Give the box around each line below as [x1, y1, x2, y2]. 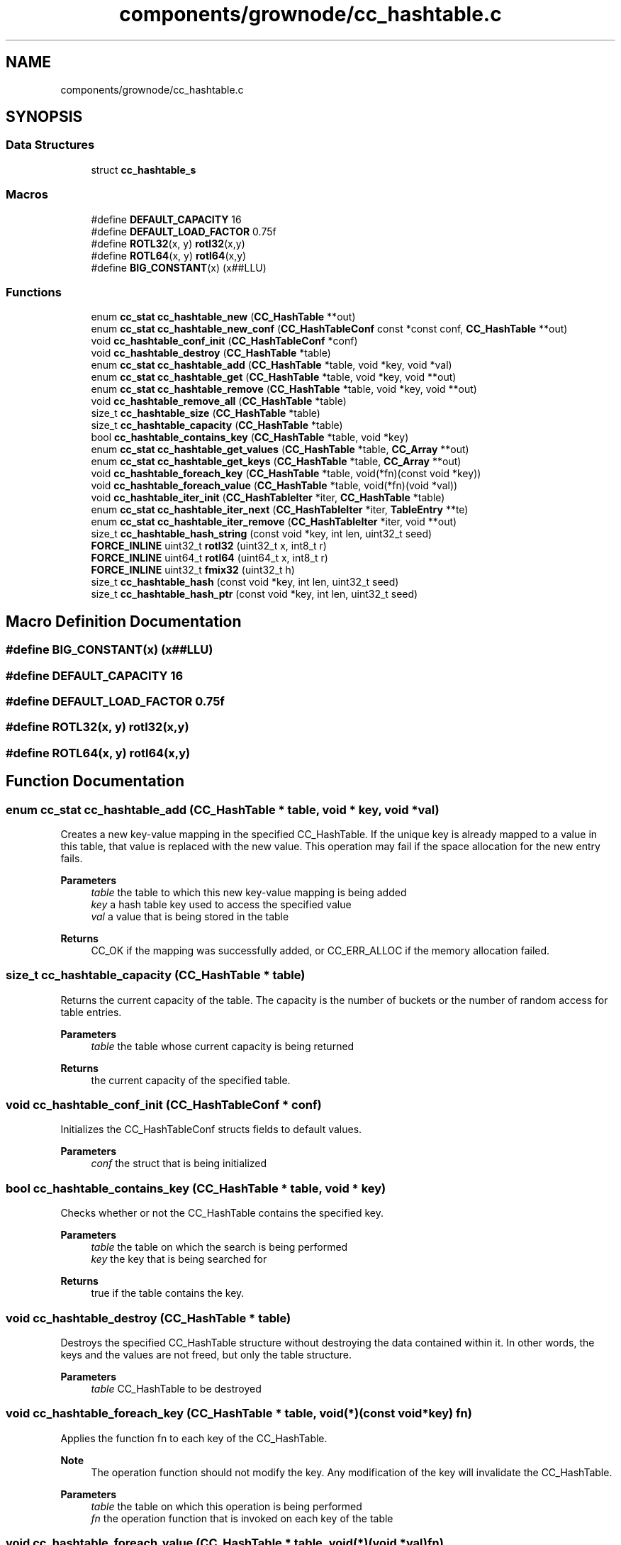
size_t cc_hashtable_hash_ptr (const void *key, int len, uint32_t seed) [91, 588, 418, 601]
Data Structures [6, 138, 95, 152]
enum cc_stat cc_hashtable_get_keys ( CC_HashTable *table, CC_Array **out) [91, 455, 461, 468]
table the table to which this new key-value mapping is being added [91, 886, 407, 898]
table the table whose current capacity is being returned [91, 1039, 354, 1052]
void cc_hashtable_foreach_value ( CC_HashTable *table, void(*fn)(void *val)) [91, 479, 458, 492]
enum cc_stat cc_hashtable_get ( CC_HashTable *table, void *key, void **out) [91, 371, 457, 384]
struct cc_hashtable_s [91, 163, 196, 176]
